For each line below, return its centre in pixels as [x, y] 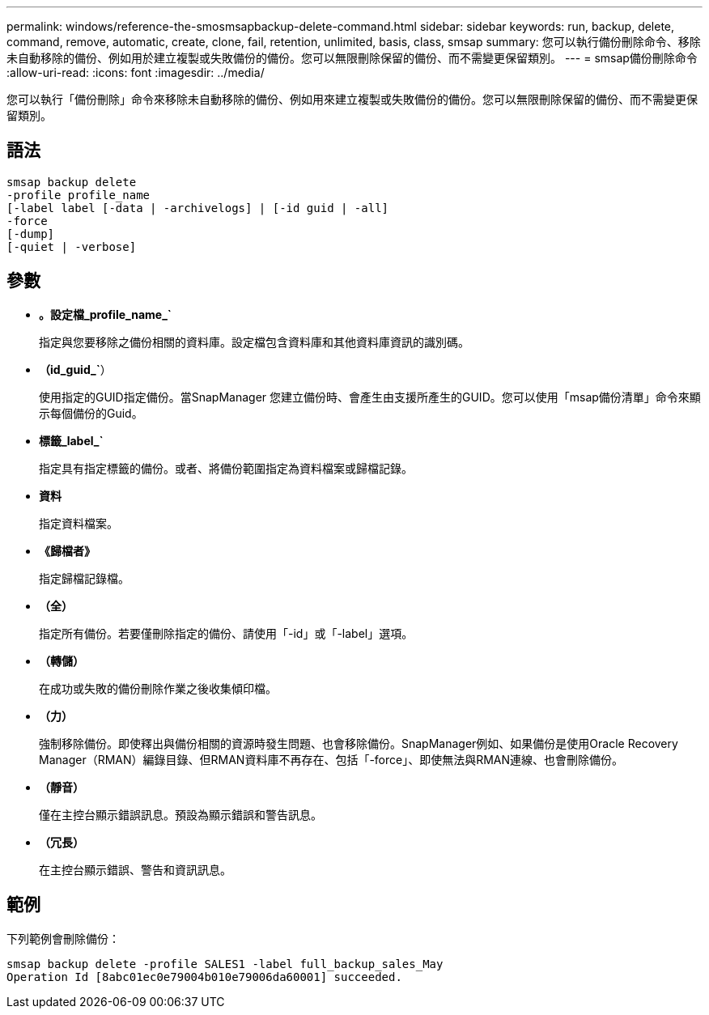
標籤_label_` [71, 440]
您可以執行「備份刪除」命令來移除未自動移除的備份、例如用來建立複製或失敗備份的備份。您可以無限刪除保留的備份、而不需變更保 [352, 99]
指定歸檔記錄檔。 [84, 578]
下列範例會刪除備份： [63, 938]
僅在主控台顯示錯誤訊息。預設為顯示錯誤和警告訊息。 [180, 814]
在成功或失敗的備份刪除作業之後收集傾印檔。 [158, 688]
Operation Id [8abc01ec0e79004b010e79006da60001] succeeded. [204, 977]
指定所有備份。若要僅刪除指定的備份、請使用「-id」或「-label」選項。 [226, 633]
